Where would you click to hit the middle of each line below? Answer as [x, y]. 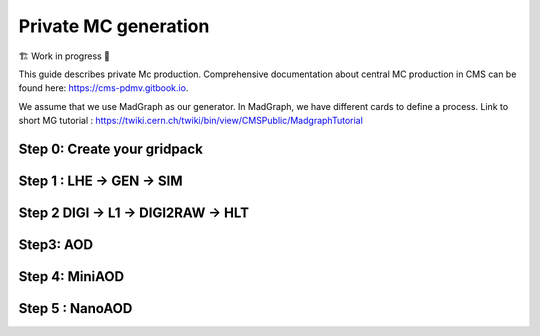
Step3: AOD [56, 244]
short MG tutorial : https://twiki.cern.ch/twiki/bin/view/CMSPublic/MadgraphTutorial [191, 121]
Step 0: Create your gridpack [111, 148]
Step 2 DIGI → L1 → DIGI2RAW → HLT [134, 212]
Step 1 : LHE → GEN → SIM [100, 180]
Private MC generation [114, 26]
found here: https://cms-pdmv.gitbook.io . [103, 88]
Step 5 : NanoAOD [75, 308]
